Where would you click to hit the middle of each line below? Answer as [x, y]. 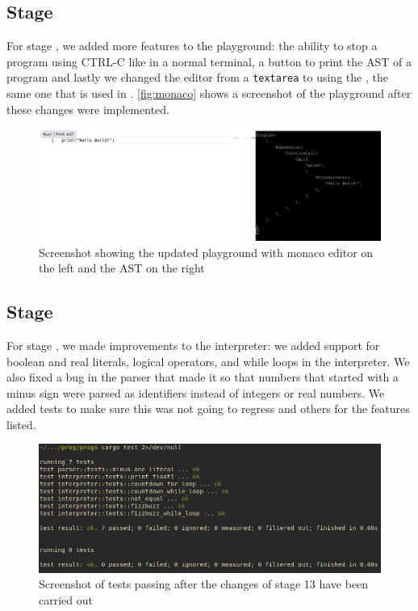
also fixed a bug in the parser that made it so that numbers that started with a [203, 377]
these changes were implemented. [88, 109]
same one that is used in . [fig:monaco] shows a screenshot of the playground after [209, 93]
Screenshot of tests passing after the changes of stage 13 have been [204, 584]
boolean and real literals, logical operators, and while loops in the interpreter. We [208, 361]
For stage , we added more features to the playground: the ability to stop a [192, 46]
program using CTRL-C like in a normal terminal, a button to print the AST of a [209, 61]
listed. [21, 424]
